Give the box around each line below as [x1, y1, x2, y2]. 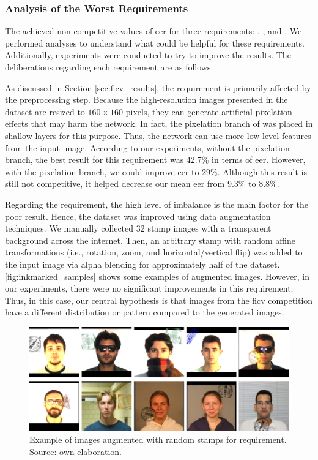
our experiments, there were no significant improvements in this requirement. [5, 282, 294, 295]
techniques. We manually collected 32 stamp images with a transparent [5, 222, 272, 235]
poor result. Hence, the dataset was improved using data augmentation [5, 209, 271, 222]
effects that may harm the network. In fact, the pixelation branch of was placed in [5, 117, 313, 130]
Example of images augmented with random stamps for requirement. [29, 433, 287, 446]
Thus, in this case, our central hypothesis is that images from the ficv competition [5, 293, 313, 306]
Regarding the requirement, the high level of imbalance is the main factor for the [5, 197, 308, 210]
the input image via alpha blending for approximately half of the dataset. [5, 257, 280, 270]
